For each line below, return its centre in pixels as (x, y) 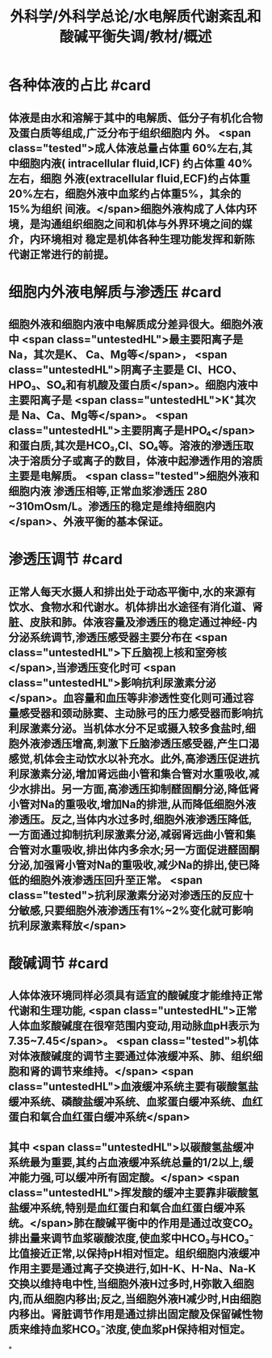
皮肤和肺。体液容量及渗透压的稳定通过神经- (138, 622)
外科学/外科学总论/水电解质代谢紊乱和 (136, 17)
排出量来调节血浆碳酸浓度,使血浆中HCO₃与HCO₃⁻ (131, 1238)
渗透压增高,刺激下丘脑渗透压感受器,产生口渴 (150, 743)
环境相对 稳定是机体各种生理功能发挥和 (137, 239)
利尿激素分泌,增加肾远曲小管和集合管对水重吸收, (129, 774)
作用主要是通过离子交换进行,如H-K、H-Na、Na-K (132, 1269)
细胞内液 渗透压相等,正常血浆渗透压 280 (108, 492)
